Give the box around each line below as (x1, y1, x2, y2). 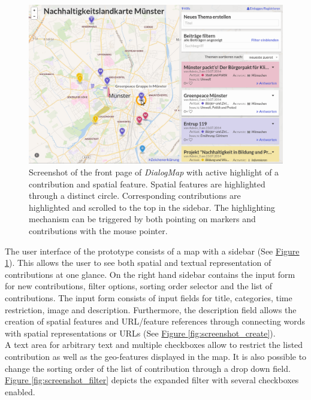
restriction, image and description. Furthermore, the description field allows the (5, 303, 297, 316)
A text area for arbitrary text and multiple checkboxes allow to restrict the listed (5, 338, 303, 351)
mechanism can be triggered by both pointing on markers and (29, 213, 256, 225)
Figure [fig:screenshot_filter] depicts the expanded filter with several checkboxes (5, 374, 299, 386)
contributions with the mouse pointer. (29, 224, 168, 237)
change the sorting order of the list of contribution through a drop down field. (5, 362, 291, 374)
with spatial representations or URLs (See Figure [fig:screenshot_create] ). (5, 326, 276, 339)
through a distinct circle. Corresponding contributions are (29, 189, 241, 202)
